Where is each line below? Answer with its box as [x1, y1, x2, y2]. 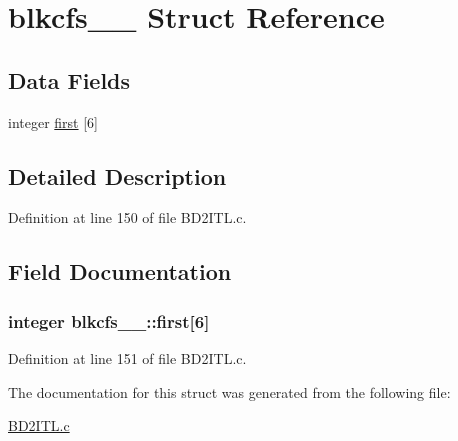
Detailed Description [8, 160, 227, 191]
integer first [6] [8, 111, 98, 132]
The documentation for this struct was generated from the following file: [8, 381, 451, 402]
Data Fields [8, 64, 131, 95]
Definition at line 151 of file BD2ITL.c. [8, 347, 247, 368]
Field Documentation [8, 256, 232, 287]
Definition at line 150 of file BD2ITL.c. [8, 207, 247, 228]
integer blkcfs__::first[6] [8, 308, 210, 333]
